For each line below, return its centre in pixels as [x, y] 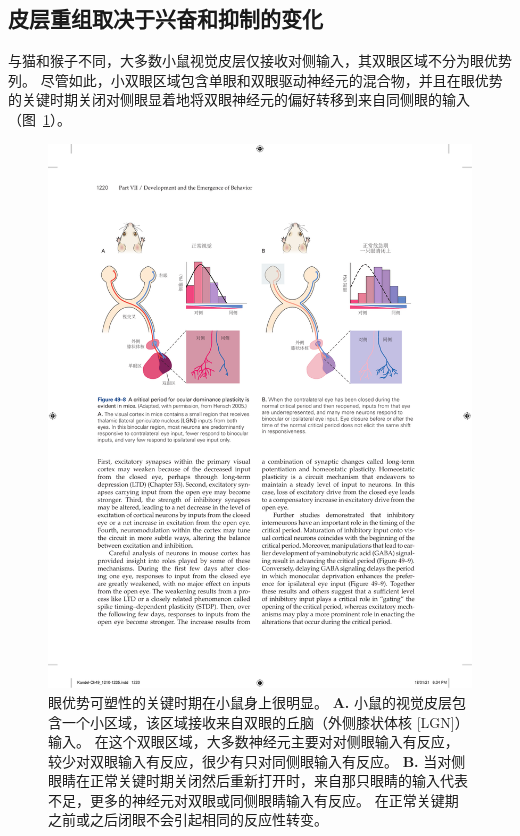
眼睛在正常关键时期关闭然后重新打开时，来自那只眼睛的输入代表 [258, 780]
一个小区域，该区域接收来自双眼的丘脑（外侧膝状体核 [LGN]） [265, 721]
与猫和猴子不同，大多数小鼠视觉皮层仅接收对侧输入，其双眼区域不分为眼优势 [260, 60]
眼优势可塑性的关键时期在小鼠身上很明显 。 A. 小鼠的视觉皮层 [250, 701]
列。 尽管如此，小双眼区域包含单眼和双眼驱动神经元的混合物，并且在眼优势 [255, 79]
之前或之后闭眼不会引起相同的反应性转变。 [188, 819]
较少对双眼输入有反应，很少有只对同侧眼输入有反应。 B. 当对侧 [257, 760]
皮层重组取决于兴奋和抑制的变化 [165, 18]
